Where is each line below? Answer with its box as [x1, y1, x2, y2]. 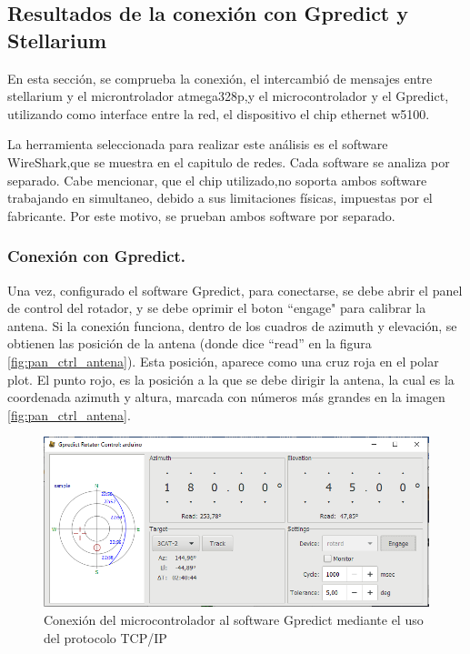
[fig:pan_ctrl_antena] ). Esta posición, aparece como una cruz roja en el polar [7, 351, 439, 370]
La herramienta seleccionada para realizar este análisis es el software [7, 135, 388, 154]
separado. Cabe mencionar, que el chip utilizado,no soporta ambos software [7, 170, 427, 189]
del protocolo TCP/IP [44, 628, 167, 647]
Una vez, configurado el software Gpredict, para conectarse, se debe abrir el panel [7, 280, 463, 299]
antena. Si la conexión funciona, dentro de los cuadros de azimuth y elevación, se [7, 316, 457, 335]
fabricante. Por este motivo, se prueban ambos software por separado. [7, 206, 395, 225]
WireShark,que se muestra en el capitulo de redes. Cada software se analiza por [7, 152, 450, 171]
